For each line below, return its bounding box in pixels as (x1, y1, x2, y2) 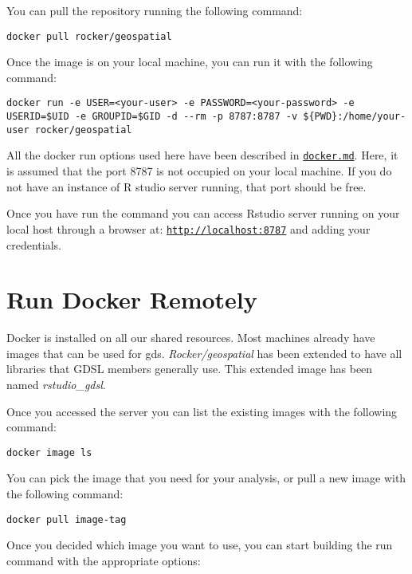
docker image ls (6, 446, 92, 458)
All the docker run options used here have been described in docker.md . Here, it (6, 147, 398, 163)
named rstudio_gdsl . (6, 376, 106, 392)
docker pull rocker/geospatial (6, 30, 172, 42)
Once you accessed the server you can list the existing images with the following (6, 403, 398, 419)
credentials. (6, 236, 61, 253)
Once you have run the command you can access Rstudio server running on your (6, 205, 400, 222)
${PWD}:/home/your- (303, 111, 406, 123)
